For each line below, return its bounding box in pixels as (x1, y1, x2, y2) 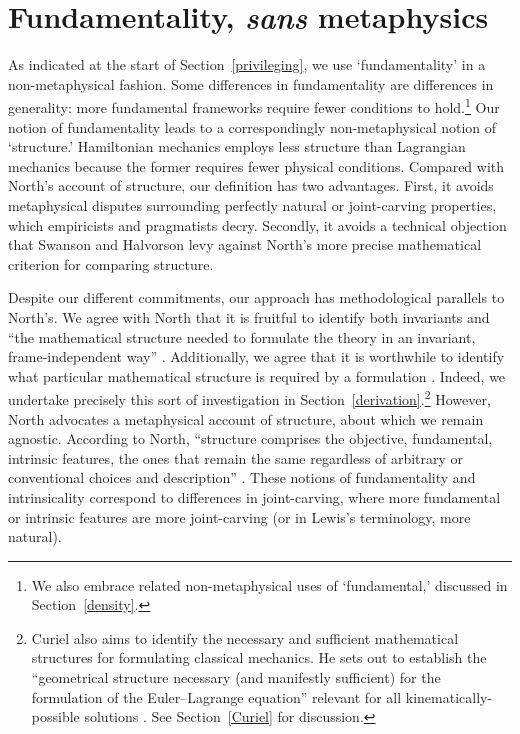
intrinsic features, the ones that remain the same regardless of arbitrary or (8, 447, 464, 468)
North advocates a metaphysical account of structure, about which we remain (8, 408, 484, 429)
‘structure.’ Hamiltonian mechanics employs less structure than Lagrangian (8, 136, 466, 157)
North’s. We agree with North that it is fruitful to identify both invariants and (8, 306, 490, 327)
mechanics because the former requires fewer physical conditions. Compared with (8, 155, 505, 176)
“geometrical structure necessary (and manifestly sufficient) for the (31, 667, 441, 688)
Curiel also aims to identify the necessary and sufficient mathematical (31, 627, 459, 648)
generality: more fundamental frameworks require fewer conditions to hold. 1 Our (8, 94, 500, 117)
